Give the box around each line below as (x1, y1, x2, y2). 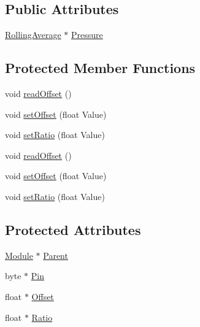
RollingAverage (5, 28, 61, 41)
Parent (43, 248, 68, 261)
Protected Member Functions (5, 58, 196, 77)
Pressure (71, 28, 103, 41)
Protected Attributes (5, 220, 141, 239)
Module (5, 248, 33, 261)
